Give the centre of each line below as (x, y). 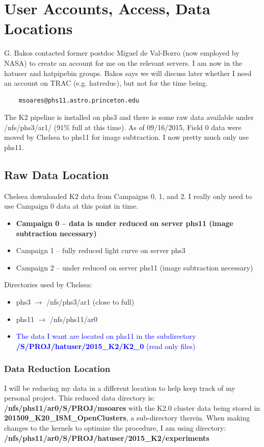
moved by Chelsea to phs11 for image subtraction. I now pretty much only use (126, 137)
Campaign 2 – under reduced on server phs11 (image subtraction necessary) (135, 267)
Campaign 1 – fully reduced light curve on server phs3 (101, 250)
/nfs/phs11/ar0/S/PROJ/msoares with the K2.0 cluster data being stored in (132, 407)
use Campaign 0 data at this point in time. (71, 206)
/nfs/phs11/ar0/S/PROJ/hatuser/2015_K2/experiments (107, 438)
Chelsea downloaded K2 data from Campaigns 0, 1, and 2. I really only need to (128, 196)
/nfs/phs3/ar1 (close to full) (90, 302)
